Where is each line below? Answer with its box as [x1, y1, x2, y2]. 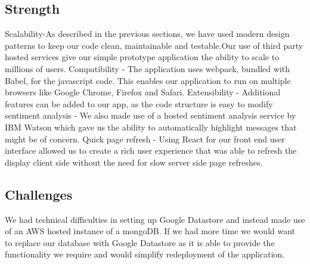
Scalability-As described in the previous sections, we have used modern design [5, 27, 290, 40]
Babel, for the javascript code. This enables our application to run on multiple [5, 74, 291, 86]
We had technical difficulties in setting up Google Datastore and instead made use [5, 213, 305, 225]
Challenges [5, 185, 73, 203]
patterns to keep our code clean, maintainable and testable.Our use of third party [5, 39, 303, 51]
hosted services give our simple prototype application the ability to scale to [5, 51, 280, 63]
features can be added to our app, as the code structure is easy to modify [5, 97, 273, 110]
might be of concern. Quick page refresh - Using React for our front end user [5, 132, 285, 145]
